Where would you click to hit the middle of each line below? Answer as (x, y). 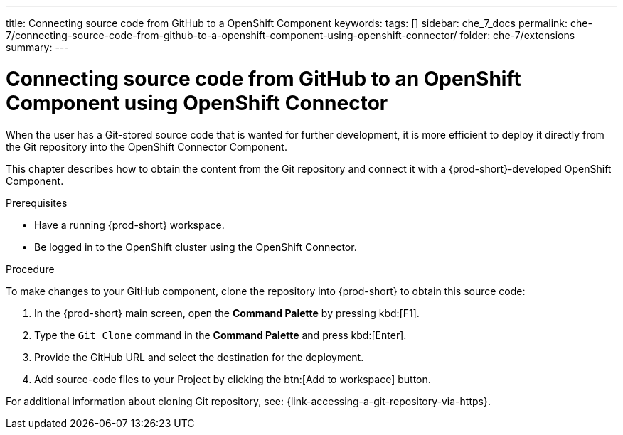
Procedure (30, 269)
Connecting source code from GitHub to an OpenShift (263, 79)
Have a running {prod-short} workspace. (129, 225)
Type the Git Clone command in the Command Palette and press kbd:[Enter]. (220, 335)
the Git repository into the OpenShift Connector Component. (147, 146)
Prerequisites (37, 203)
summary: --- (37, 47)
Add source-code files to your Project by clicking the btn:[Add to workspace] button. (233, 379)
